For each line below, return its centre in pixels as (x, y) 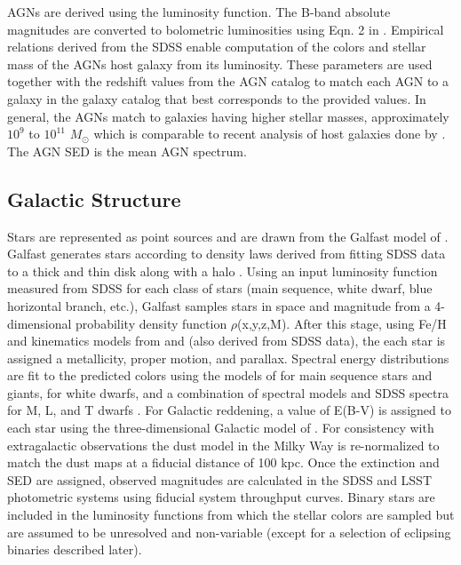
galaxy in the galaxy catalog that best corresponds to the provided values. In (217, 98)
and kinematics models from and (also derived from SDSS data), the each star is (227, 341)
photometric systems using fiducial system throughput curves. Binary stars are (221, 497)
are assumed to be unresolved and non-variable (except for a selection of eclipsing (229, 532)
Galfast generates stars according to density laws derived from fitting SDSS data (227, 254)
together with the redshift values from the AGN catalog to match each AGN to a (228, 81)
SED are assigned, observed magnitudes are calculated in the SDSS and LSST (220, 479)
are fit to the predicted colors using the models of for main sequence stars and (220, 375)
